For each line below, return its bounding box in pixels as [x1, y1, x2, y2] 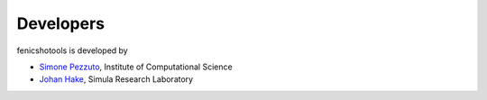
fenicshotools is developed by [16, 45, 128, 56]
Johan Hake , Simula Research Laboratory [39, 74, 194, 85]
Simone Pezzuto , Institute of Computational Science [39, 61, 234, 72]
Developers [16, 14, 106, 33]
